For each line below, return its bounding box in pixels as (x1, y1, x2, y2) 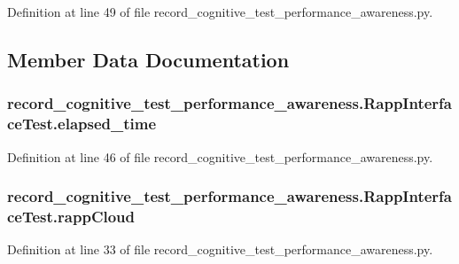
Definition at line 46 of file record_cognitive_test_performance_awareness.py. (7, 147, 433, 166)
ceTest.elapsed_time (7, 113, 157, 135)
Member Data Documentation (7, 45, 290, 73)
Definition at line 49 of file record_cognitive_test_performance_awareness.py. (7, 3, 433, 20)
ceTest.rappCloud (7, 205, 136, 227)
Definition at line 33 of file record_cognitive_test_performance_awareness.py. (7, 240, 433, 259)
